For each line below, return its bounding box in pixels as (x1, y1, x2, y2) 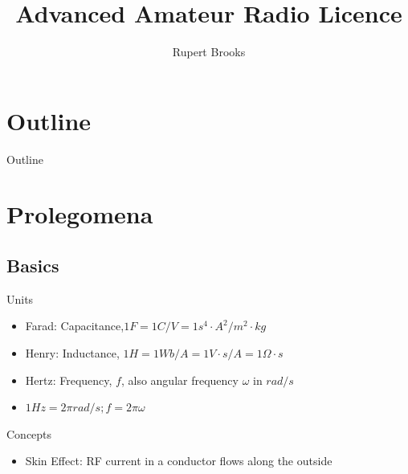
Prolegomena (6, 198, 153, 231)
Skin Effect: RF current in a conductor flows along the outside (25, 452, 333, 469)
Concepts (6, 425, 52, 442)
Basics (6, 253, 59, 278)
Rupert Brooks (172, 43, 246, 60)
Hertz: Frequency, (25, 371, 112, 388)
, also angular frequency (120, 371, 239, 388)
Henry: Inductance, (25, 345, 120, 362)
